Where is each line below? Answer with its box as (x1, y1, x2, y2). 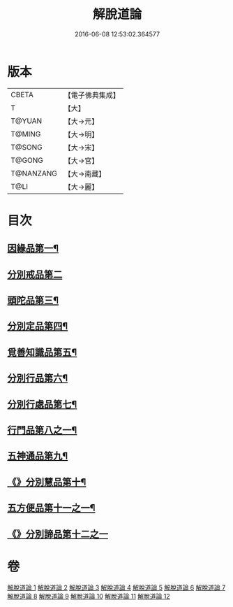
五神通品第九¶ (7, 450, 68, 462)
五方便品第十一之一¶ (7, 502, 96, 514)
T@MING (10, 129, 41, 138)
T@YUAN (10, 116, 43, 126)
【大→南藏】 (63, 169, 106, 178)
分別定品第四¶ (7, 320, 68, 332)
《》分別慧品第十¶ (7, 476, 87, 488)
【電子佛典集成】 (63, 90, 121, 100)
